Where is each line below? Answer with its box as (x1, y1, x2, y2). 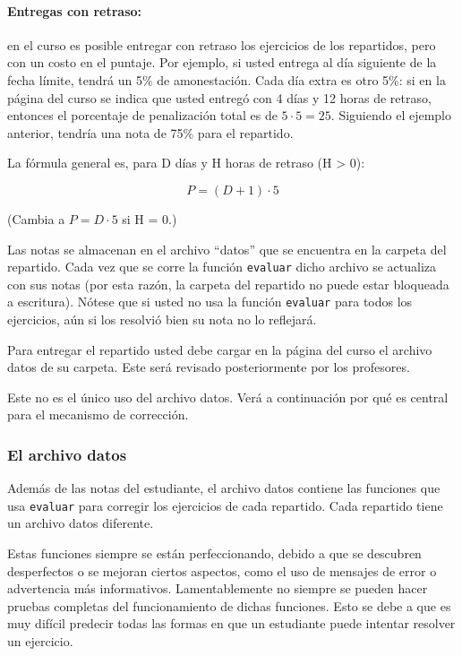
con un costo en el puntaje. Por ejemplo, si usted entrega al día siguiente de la (7, 53, 437, 72)
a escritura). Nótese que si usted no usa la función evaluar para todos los (7, 292, 413, 311)
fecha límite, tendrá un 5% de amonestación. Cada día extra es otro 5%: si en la (7, 70, 446, 89)
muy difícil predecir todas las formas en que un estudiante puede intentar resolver (7, 614, 456, 633)
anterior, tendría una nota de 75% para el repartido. (7, 123, 294, 142)
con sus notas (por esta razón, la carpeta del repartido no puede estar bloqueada (7, 274, 449, 293)
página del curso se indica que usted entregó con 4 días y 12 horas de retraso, (7, 88, 432, 107)
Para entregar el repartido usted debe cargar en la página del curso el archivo (7, 340, 432, 358)
